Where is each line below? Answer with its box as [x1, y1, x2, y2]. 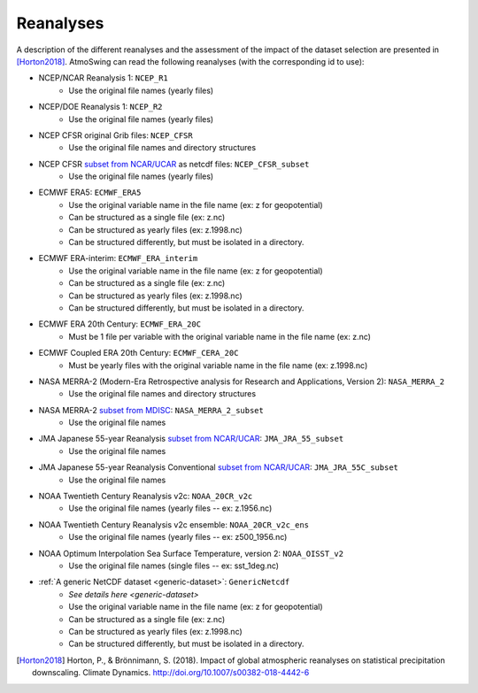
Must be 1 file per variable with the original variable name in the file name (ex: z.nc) [68, 331, 372, 342]
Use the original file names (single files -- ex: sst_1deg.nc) [68, 560, 279, 571]
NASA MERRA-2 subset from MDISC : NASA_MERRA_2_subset [38, 404, 265, 415]
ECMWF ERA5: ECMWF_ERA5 [38, 187, 142, 198]
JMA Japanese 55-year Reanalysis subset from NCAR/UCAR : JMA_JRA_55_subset [38, 434, 344, 444]
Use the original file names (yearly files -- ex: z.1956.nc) [68, 503, 273, 513]
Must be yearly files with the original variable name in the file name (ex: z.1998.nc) [68, 359, 368, 371]
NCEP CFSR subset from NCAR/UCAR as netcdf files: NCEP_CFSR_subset [38, 158, 310, 169]
